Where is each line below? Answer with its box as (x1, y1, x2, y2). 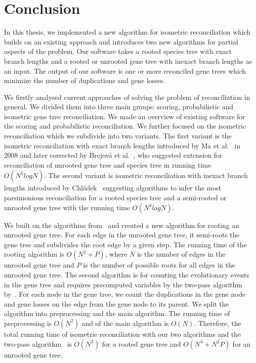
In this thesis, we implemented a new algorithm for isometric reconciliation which (4, 27, 251, 37)
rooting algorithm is (4, 249, 64, 259)
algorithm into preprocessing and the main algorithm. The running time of (4, 308, 230, 318)
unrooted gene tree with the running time (4, 202, 130, 212)
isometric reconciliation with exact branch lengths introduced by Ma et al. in (4, 140, 241, 150)
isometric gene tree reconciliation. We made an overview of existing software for (4, 111, 246, 121)
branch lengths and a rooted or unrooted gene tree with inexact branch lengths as (4, 55, 252, 66)
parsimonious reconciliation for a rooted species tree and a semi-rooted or (4, 192, 227, 203)
